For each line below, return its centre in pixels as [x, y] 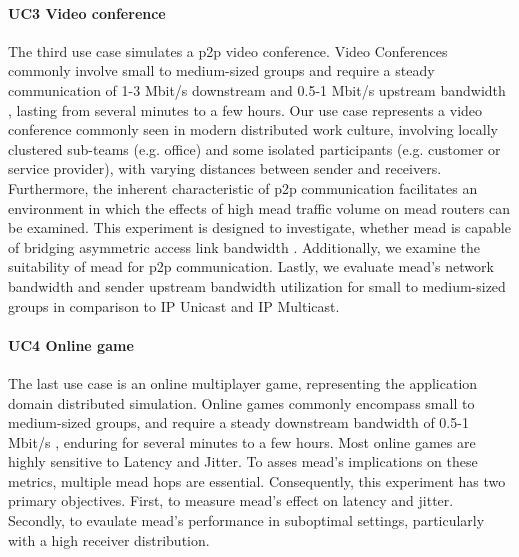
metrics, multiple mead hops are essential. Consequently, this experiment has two [257, 480]
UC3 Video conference [87, 12]
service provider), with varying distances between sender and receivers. [225, 168]
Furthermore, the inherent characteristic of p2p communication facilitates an [243, 187]
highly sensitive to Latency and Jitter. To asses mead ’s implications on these [243, 461]
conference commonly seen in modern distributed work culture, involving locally [253, 129]
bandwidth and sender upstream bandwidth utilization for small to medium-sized [257, 285]
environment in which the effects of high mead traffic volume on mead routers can [259, 207]
